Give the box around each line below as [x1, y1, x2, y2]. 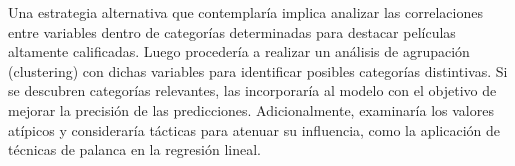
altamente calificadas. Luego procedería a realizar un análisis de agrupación [8, 41, 470, 62]
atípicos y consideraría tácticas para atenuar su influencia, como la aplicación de [8, 119, 501, 140]
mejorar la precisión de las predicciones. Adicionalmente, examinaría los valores [8, 99, 494, 120]
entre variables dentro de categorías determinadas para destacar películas [8, 21, 456, 42]
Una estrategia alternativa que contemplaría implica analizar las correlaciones [8, 2, 483, 22]
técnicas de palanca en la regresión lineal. [8, 139, 261, 160]
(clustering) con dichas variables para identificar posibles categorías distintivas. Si [8, 60, 508, 81]
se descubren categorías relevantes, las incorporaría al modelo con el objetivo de [8, 80, 497, 101]
